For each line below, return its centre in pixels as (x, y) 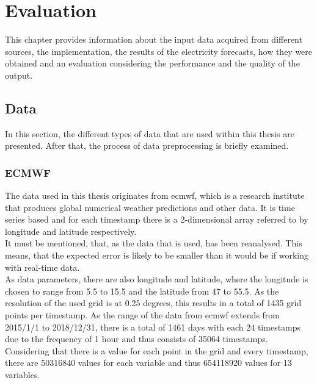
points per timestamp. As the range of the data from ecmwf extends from (143, 315)
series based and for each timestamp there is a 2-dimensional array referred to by (157, 219)
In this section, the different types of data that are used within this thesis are (150, 133)
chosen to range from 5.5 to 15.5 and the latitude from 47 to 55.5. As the (142, 291)
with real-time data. (42, 267)
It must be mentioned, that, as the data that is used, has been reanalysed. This (154, 243)
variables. (23, 375)
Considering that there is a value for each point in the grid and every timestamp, (157, 350)
